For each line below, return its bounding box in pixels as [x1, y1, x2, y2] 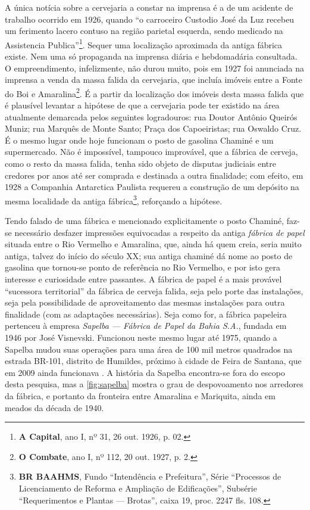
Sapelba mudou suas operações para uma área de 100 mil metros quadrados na [5, 343, 293, 355]
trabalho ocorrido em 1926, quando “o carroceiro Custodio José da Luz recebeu [5, 13, 295, 25]
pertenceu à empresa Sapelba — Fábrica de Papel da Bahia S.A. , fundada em [5, 319, 287, 332]
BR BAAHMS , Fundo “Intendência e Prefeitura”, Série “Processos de [18, 470, 281, 483]
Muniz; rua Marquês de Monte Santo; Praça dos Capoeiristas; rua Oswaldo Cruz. [5, 122, 302, 135]
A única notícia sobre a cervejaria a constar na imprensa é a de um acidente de [5, 1, 293, 13]
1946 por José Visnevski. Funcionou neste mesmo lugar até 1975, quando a [5, 331, 277, 343]
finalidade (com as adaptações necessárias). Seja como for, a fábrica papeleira [5, 307, 287, 320]
